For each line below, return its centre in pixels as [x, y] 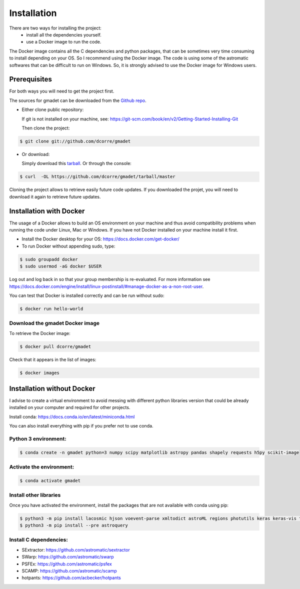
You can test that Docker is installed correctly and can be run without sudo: [87, 295]
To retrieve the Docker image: [40, 333]
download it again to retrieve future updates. [55, 196]
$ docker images [40, 373]
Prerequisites [30, 79]
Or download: [36, 154]
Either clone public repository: [53, 109]
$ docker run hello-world [51, 308]
